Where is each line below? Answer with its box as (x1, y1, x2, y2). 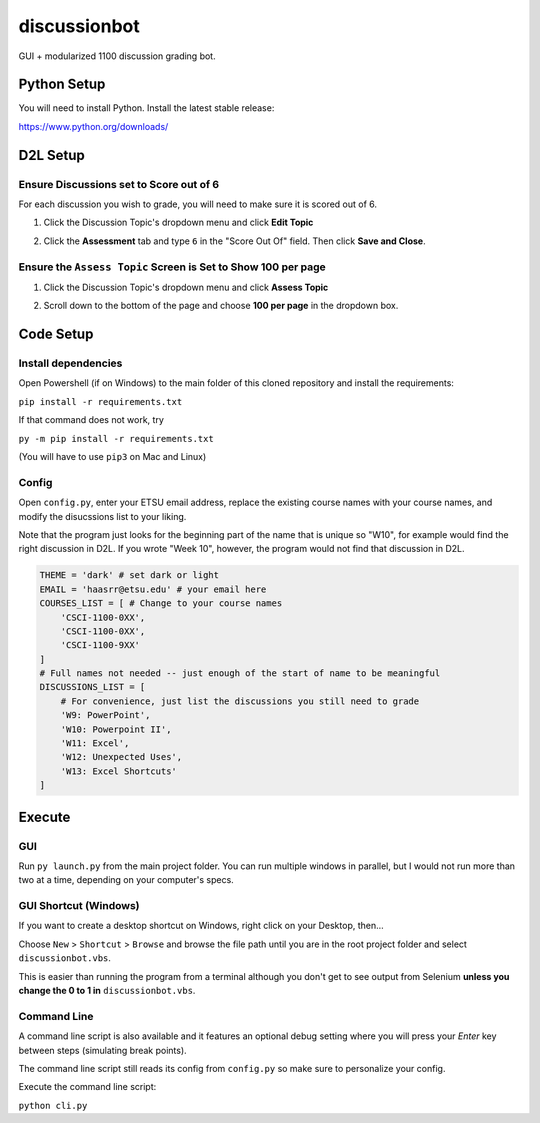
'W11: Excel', (60, 738, 130, 749)
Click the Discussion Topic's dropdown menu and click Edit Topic (43, 216, 314, 229)
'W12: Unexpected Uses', (60, 751, 183, 763)
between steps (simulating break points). (18, 1044, 187, 1056)
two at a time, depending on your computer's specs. (18, 874, 234, 886)
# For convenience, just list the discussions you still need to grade (60, 695, 420, 707)
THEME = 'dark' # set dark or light (39, 570, 220, 581)
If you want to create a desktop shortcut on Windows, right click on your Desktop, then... (18, 920, 384, 932)
